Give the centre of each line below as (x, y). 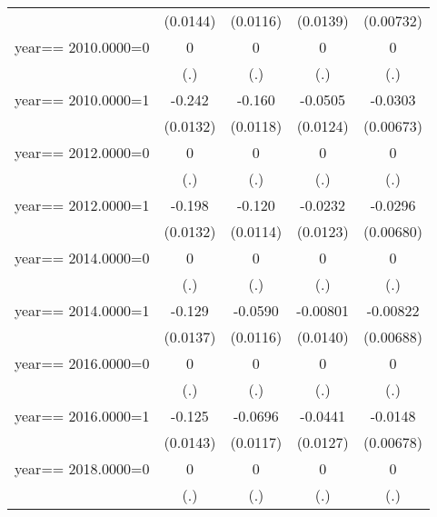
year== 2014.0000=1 (82, 310)
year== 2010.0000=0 (82, 47)
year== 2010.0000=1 (82, 99)
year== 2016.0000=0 (82, 363)
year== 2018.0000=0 (82, 468)
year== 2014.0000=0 (82, 258)
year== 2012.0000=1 (82, 205)
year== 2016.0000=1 (82, 416)
